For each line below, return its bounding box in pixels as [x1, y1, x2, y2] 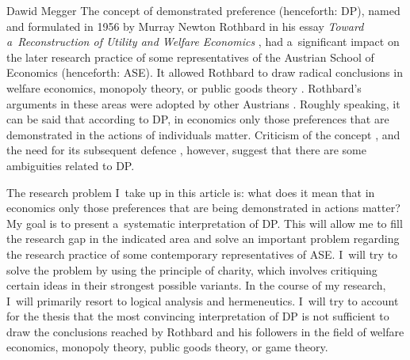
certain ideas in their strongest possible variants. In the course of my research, [6, 277, 386, 294]
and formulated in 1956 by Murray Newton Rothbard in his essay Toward [6, 17, 364, 34]
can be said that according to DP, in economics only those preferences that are [6, 111, 389, 127]
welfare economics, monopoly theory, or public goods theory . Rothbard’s [6, 79, 362, 96]
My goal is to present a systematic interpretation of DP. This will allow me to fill [6, 214, 403, 231]
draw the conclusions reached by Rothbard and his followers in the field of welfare [6, 323, 404, 339]
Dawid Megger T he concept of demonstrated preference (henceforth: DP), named [6, 2, 400, 18]
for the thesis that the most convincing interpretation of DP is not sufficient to [6, 308, 389, 324]
